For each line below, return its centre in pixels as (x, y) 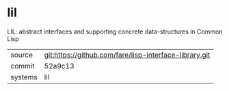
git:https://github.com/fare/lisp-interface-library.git (127, 55)
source (22, 55)
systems (24, 77)
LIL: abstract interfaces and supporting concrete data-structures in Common (115, 31)
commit (23, 66)
